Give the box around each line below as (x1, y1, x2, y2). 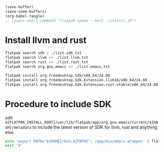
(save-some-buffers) (5, 9, 47, 14)
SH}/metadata (5, 125, 32, 130)
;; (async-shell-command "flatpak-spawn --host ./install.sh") (5, 18, 137, 23)
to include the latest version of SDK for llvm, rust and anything (32, 124, 158, 130)
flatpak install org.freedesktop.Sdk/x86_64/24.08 (5, 73, 110, 78)
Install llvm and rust (5, 35, 87, 46)
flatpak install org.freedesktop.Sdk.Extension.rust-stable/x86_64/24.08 (5, 82, 159, 87)
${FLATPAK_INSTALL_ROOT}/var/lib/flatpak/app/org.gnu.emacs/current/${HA (5, 120, 159, 125)
